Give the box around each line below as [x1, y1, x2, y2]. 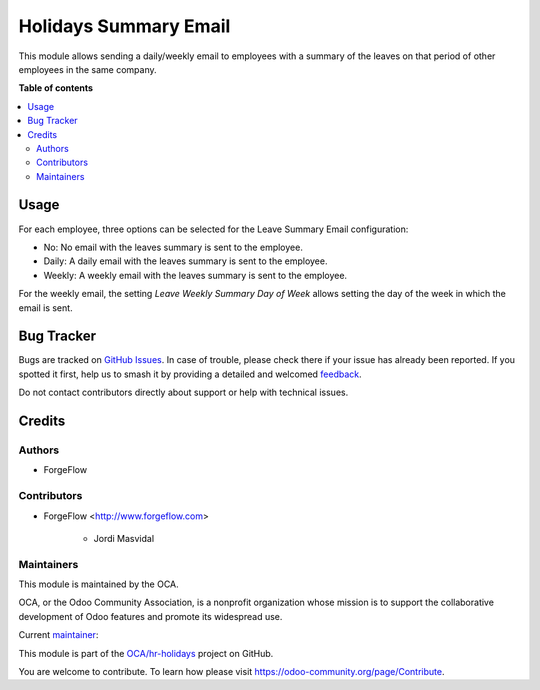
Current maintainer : [18, 629, 99, 641]
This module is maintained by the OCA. [18, 578, 179, 590]
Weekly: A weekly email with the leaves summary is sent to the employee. [43, 269, 348, 281]
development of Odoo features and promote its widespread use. [18, 610, 283, 622]
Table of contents [18, 82, 94, 94]
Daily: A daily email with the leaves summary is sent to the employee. [43, 255, 328, 267]
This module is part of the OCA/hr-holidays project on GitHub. [18, 647, 274, 659]
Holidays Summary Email [18, 15, 231, 37]
